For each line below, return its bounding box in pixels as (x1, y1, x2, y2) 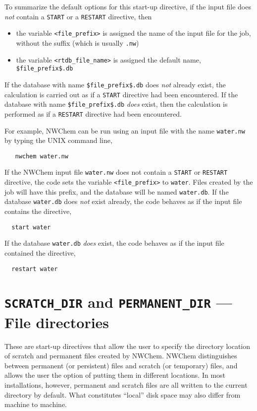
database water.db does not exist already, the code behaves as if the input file (4, 196, 242, 206)
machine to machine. (4, 399, 67, 410)
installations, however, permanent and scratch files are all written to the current (4, 380, 248, 390)
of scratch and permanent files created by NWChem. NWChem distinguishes (4, 350, 237, 361)
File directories (4, 312, 109, 332)
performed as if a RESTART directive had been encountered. (4, 108, 182, 119)
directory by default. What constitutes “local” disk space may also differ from (4, 389, 241, 400)
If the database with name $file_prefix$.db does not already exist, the (4, 79, 226, 89)
